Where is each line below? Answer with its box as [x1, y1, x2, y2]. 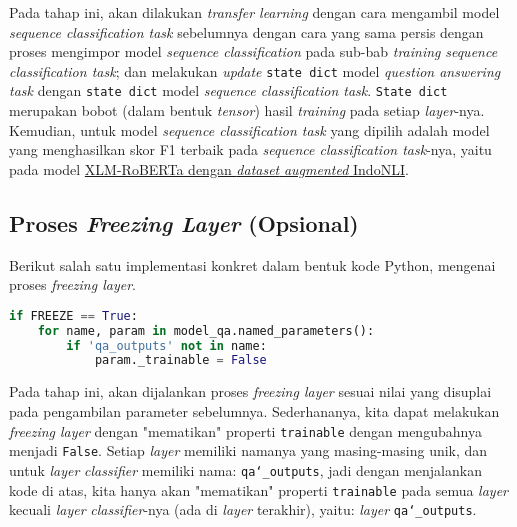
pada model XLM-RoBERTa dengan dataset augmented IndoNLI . [9, 158, 409, 179]
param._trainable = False [94, 353, 267, 368]
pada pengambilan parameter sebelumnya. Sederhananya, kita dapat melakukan [9, 400, 500, 421]
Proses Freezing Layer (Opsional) [9, 207, 359, 238]
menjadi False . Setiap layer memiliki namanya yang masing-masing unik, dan [9, 440, 488, 461]
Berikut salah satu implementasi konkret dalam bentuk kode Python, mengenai [9, 254, 496, 275]
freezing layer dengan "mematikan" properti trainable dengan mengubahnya [9, 420, 482, 441]
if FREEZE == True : [9, 308, 138, 323]
